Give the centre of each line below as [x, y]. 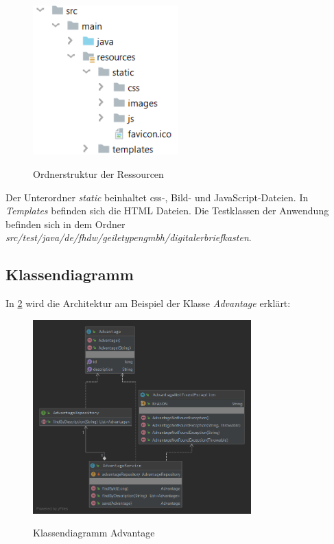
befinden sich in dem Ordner [65, 224]
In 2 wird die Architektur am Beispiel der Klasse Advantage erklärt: [148, 303]
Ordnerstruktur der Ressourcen [98, 173]
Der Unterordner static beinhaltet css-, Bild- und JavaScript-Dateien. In [157, 197]
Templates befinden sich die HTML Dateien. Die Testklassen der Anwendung [167, 211]
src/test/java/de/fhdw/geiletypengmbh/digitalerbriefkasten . [129, 237]
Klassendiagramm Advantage [94, 533]
